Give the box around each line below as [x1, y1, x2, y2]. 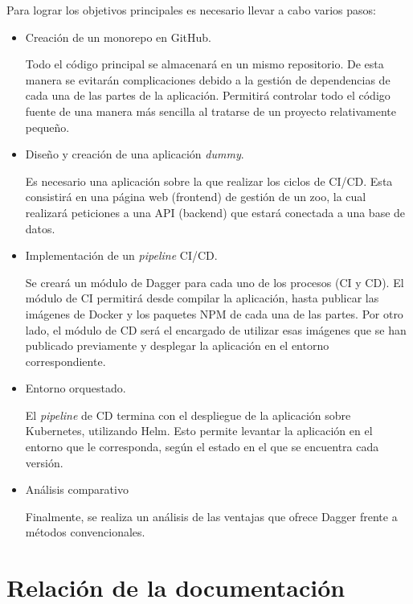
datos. [25, 220, 55, 236]
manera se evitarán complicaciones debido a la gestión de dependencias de [25, 71, 391, 88]
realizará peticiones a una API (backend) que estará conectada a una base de [25, 203, 406, 220]
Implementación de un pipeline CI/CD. [25, 247, 218, 264]
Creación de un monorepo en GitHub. [25, 28, 212, 45]
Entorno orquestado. [25, 380, 126, 397]
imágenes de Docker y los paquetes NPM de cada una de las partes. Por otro [25, 305, 403, 322]
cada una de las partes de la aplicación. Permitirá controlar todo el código [25, 87, 391, 104]
